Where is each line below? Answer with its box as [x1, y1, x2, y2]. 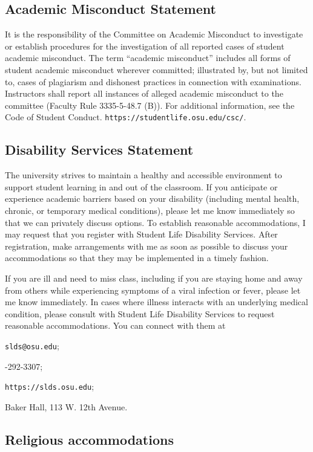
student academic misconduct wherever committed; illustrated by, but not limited [5, 63, 308, 76]
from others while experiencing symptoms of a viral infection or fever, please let [5, 283, 301, 296]
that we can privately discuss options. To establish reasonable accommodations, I [5, 216, 306, 228]
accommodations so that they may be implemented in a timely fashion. [5, 251, 269, 264]
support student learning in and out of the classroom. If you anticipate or [5, 180, 278, 193]
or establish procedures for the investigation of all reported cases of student [5, 39, 285, 52]
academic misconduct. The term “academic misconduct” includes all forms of [5, 51, 291, 64]
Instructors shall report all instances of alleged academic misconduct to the [5, 87, 283, 100]
